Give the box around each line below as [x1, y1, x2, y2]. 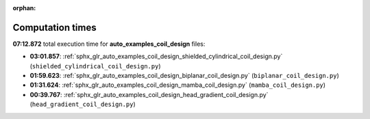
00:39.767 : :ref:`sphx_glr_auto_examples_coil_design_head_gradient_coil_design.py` [29, 90, 269, 98]
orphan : [12, 4, 36, 12]
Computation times [12, 21, 97, 34]
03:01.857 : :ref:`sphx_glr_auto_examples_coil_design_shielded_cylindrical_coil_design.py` [29, 52, 283, 61]
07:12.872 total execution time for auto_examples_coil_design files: [12, 40, 206, 48]
